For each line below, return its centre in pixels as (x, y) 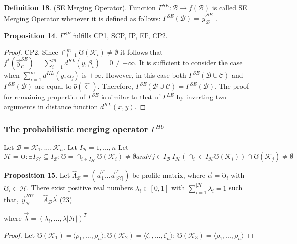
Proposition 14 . (31, 35)
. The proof (232, 86)
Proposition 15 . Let (37, 175)
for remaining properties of (45, 97)
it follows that (142, 52)
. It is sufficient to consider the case (189, 63)
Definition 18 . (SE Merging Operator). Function (80, 7)
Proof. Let (19, 234)
